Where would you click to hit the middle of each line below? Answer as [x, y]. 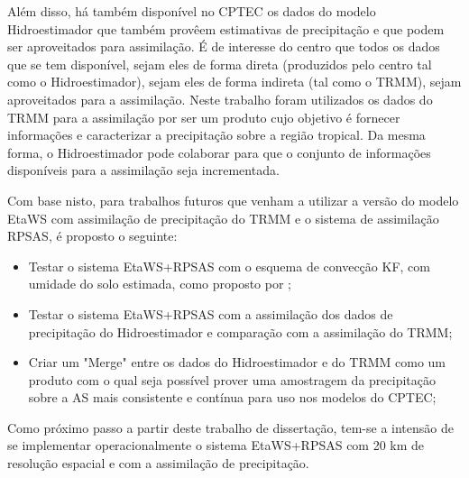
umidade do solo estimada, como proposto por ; [160, 284]
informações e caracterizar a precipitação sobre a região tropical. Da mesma [216, 135]
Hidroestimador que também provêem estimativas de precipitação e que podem [226, 28]
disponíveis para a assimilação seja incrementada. [143, 170]
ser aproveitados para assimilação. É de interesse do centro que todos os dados [224, 46]
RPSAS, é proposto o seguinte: [92, 236]
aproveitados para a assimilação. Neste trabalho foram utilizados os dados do [220, 99]
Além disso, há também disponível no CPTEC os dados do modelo [192, 11]
